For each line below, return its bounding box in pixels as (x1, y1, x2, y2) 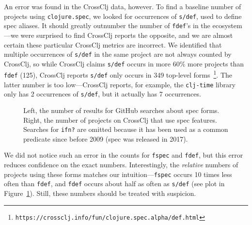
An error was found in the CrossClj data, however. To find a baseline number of (4, 1, 241, 11)
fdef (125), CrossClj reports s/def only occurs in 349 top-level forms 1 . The (4, 68, 233, 80)
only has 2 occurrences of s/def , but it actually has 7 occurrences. (4, 89, 201, 99)
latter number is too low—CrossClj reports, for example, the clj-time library (4, 79, 236, 89)
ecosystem (212, 20, 242, 31)
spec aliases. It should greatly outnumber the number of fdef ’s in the (4, 20, 210, 31)
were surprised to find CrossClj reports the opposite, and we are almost (20, 30, 233, 40)
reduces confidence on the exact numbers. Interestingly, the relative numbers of (4, 160, 238, 170)
